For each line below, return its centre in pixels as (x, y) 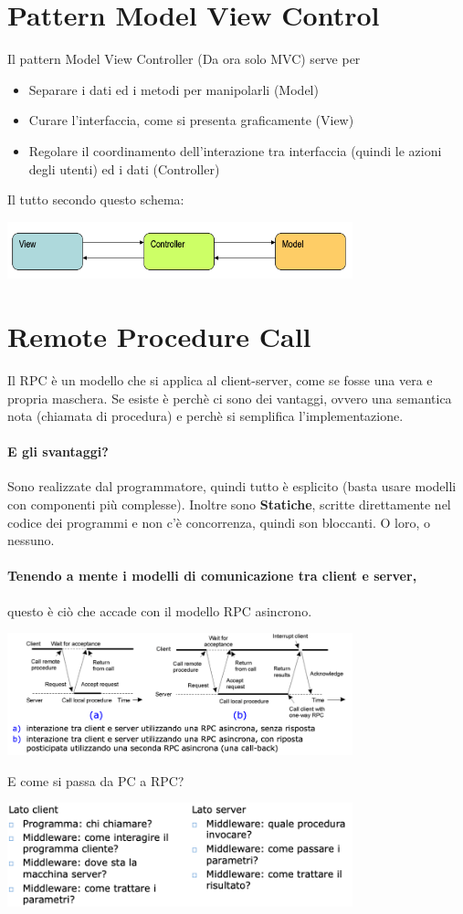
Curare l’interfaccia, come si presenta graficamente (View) (191, 120)
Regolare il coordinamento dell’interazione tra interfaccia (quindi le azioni (235, 150)
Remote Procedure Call (159, 336)
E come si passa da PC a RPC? (96, 780)
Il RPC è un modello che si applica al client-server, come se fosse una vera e (220, 379)
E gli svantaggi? (58, 452)
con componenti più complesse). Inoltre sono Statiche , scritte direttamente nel (229, 504)
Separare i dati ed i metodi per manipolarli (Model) (174, 89)
